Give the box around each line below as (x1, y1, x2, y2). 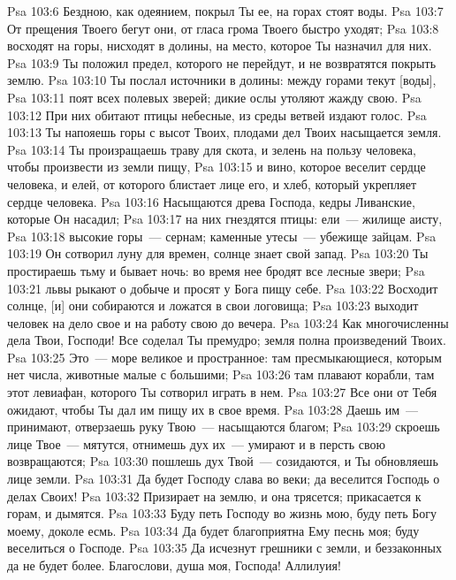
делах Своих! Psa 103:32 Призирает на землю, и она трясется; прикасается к (7, 486, 422, 505)
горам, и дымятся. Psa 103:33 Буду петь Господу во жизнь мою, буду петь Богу (7, 504, 437, 523)
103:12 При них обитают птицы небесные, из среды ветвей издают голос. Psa (7, 105, 427, 124)
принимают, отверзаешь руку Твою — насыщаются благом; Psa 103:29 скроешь (7, 417, 440, 436)
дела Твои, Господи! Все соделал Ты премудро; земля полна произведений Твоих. (7, 331, 446, 349)
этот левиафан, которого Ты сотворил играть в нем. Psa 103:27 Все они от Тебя (7, 383, 437, 401)
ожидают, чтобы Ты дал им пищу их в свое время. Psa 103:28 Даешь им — (7, 400, 419, 418)
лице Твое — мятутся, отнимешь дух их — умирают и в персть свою (7, 434, 385, 453)
